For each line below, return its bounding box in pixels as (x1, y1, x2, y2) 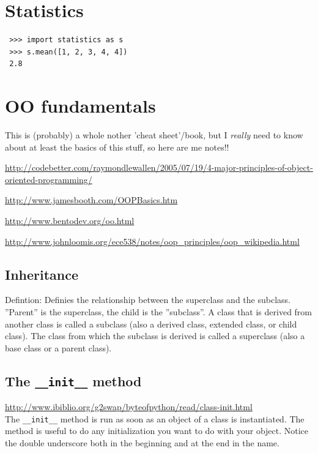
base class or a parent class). (5, 341, 112, 354)
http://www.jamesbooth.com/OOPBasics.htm (5, 193, 178, 206)
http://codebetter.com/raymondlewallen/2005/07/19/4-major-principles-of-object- (5, 161, 313, 174)
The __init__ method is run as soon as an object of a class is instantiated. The (5, 412, 305, 425)
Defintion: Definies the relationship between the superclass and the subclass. (5, 293, 290, 306)
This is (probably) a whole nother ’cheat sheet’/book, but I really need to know (5, 129, 303, 141)
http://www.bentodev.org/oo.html (5, 214, 135, 226)
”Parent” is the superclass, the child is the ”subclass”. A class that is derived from (5, 305, 312, 318)
